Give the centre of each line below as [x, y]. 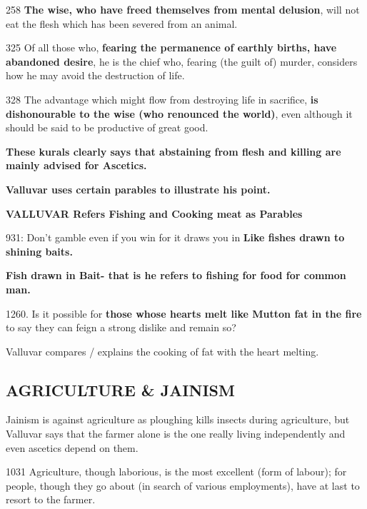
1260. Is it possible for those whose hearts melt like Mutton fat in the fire [184, 313]
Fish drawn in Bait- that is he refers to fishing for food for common [176, 275]
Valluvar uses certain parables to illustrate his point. [138, 189]
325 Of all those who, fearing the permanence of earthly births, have [171, 47]
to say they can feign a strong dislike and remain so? [121, 327]
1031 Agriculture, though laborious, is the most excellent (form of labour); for [176, 472]
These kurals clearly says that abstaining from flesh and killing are [174, 151]
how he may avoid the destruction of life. [95, 75]
